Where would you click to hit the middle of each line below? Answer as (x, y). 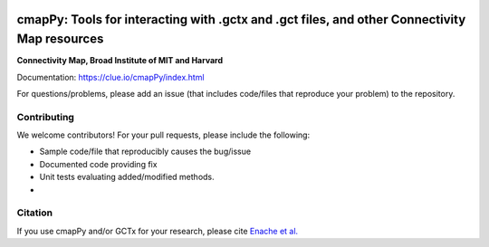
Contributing (45, 117)
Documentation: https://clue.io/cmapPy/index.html (110, 77)
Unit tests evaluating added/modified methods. (127, 177)
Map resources (60, 39)
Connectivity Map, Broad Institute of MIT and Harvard (120, 61)
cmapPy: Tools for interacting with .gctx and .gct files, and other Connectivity (241, 19)
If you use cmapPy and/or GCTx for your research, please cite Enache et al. (158, 231)
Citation (35, 213)
